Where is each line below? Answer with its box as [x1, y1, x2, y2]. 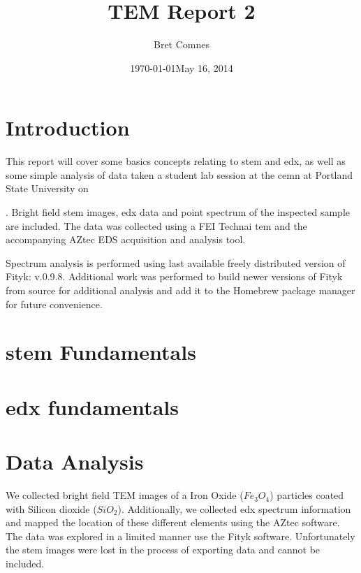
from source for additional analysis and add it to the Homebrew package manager [6, 283, 355, 297]
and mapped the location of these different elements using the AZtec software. [6, 515, 340, 530]
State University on [6, 181, 89, 196]
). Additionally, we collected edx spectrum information [117, 501, 351, 516]
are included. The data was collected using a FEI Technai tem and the [6, 218, 307, 233]
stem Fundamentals [6, 338, 196, 366]
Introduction [6, 113, 130, 142]
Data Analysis [6, 447, 144, 476]
